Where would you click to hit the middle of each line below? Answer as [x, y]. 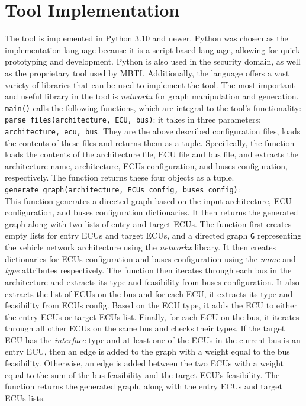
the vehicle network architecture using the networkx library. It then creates [140, 247]
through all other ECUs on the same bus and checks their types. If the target [145, 328]
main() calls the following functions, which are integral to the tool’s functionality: [153, 107]
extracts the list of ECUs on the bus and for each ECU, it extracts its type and [149, 293]
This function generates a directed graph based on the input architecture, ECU [148, 200]
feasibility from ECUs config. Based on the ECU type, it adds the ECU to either [151, 305]
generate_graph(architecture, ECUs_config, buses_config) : [123, 189]
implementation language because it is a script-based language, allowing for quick [152, 49]
